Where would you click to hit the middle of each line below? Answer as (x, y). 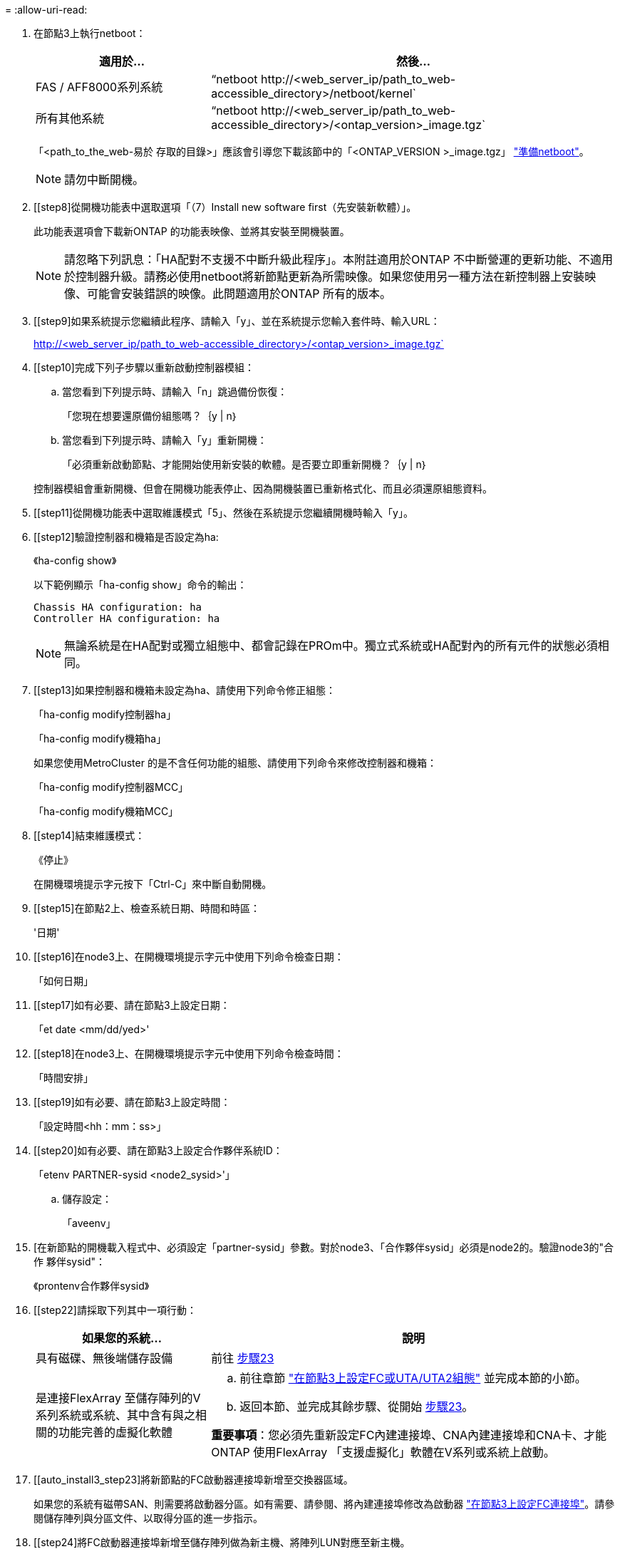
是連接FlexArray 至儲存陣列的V (118, 1398)
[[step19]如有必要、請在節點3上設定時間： (132, 1102)
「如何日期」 (63, 981)
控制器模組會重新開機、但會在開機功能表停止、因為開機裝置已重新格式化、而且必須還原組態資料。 (263, 488)
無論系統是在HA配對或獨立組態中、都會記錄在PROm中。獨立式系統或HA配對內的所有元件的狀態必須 (331, 646)
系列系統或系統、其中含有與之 (116, 1415)
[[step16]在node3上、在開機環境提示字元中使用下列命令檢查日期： (189, 957)
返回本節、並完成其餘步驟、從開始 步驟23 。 (357, 1407)
